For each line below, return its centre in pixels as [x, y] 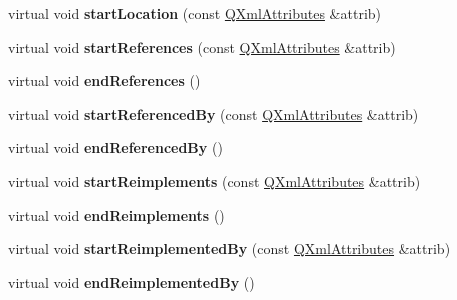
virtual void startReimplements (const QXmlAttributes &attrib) [214, 180]
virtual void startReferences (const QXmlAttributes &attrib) [202, 46]
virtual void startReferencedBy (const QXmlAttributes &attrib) [213, 113]
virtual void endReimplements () [116, 214]
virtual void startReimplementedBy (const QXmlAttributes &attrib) [229, 248]
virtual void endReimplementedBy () [131, 281]
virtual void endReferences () [104, 80]
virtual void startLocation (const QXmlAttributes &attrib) [195, 13]
